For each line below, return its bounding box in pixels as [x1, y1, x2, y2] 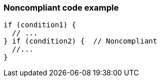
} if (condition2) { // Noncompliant [4, 37, 157, 46]
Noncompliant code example [4, 3, 119, 13]
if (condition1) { [4, 21, 76, 29]
